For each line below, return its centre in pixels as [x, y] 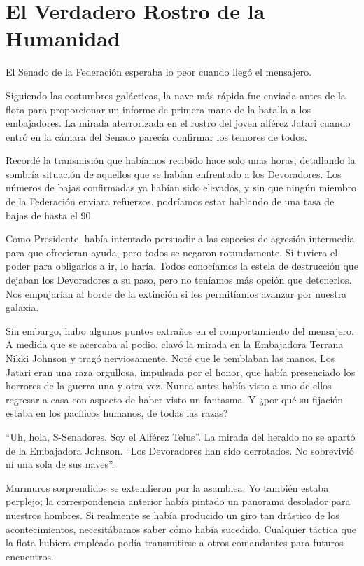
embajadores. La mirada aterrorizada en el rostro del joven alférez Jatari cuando [178, 123]
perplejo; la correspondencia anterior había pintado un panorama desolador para [178, 501]
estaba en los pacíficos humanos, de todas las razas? [117, 413]
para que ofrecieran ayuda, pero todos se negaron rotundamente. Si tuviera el [172, 252]
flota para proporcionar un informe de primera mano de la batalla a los [158, 109]
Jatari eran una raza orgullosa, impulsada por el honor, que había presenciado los [181, 372]
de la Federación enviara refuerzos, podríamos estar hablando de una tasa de [170, 201]
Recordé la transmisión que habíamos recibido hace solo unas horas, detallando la [181, 160]
